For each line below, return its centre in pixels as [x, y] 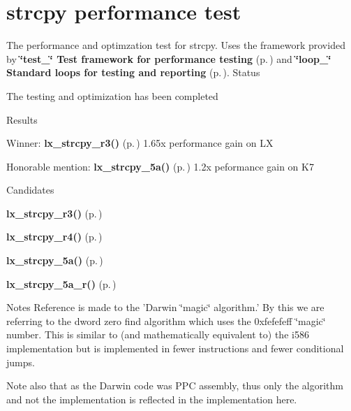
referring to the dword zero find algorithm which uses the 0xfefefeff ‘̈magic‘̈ [166, 320]
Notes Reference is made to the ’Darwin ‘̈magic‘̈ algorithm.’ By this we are [165, 307]
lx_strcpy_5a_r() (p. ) [61, 283]
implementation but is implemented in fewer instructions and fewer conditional [175, 348]
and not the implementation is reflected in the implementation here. [152, 399]
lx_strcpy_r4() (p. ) [54, 237]
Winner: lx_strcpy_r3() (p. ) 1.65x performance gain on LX [140, 143]
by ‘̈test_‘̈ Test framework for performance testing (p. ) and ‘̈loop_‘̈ [169, 58]
